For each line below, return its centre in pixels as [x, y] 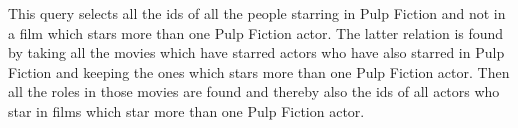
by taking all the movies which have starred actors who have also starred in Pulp [256, 52]
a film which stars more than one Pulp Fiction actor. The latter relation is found [256, 32]
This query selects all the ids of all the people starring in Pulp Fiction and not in [257, 13]
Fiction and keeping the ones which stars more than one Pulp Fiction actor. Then [259, 71]
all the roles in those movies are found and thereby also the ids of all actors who [254, 91]
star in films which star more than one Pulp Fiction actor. [186, 110]
